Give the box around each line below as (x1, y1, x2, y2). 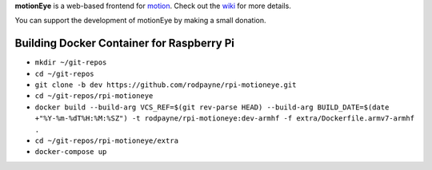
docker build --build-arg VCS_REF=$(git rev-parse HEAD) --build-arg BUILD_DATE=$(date (34, 102, 390, 112)
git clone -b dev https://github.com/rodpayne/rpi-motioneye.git (34, 81, 297, 89)
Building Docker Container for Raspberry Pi (14, 37, 235, 50)
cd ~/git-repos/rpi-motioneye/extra (34, 136, 179, 145)
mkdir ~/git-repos (34, 58, 107, 67)
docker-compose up (34, 148, 107, 156)
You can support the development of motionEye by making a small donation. (14, 16, 267, 26)
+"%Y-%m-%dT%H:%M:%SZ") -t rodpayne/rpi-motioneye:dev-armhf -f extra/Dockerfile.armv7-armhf (34, 114, 415, 123)
